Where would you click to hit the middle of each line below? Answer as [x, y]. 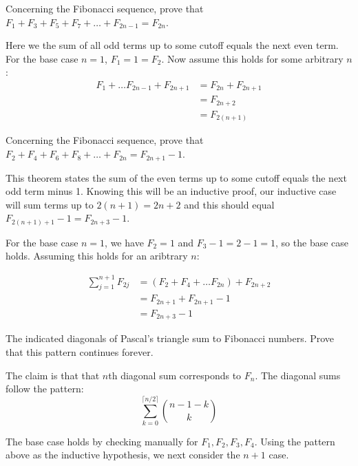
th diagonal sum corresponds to [175, 375]
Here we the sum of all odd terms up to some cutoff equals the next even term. [172, 45]
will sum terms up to [50, 204]
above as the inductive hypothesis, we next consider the [123, 455]
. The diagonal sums [298, 375]
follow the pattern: [45, 389]
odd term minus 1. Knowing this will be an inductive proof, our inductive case [171, 191]
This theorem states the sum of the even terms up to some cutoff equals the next [176, 177]
